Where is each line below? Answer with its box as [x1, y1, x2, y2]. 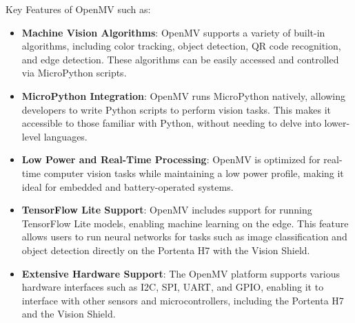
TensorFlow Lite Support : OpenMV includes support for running [21, 202, 312, 217]
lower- [324, 116, 350, 130]
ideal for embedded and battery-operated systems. [21, 179, 234, 194]
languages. [43, 129, 88, 143]
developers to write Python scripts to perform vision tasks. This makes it [21, 102, 332, 116]
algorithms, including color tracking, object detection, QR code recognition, [21, 39, 341, 53]
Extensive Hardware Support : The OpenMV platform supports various [21, 266, 340, 280]
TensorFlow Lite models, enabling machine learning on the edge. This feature [21, 216, 349, 230]
